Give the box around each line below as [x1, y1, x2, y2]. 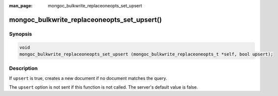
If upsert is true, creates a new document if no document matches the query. [9, 75, 167, 81]
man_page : [9, 3, 33, 8]
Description [9, 65, 38, 72]
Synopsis [9, 30, 32, 37]
